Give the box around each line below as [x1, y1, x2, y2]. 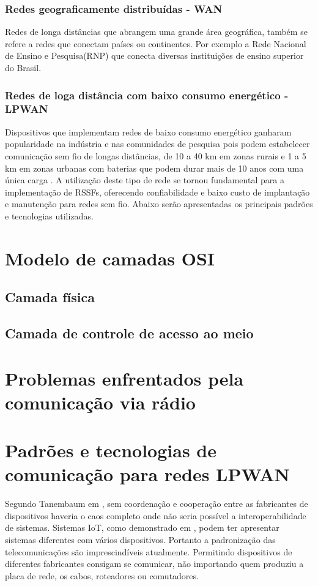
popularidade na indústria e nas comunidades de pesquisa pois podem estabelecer [5, 137, 310, 150]
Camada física [5, 287, 95, 306]
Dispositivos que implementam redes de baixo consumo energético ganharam [5, 125, 292, 138]
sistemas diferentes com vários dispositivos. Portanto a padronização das [5, 533, 276, 546]
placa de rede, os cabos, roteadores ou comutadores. [5, 569, 199, 582]
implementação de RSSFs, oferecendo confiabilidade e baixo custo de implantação [5, 185, 310, 198]
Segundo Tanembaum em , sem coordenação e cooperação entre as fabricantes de [5, 497, 308, 510]
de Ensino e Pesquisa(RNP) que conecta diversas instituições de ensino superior [5, 49, 304, 62]
